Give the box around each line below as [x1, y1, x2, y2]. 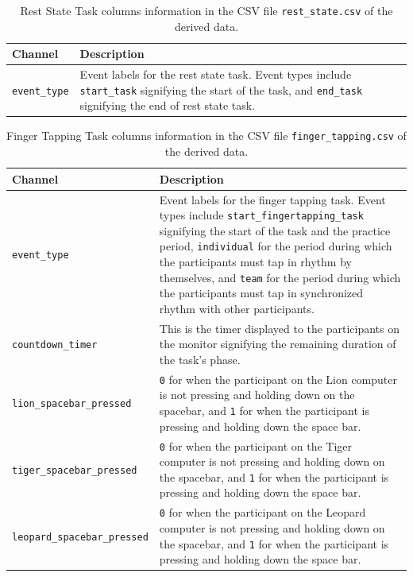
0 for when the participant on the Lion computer [159, 370, 397, 387]
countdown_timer [12, 339, 98, 351]
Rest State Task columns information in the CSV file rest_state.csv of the [20, 2, 393, 18]
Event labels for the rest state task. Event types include [79, 66, 352, 83]
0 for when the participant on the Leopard [159, 504, 366, 521]
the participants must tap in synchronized [159, 285, 364, 301]
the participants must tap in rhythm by [159, 254, 352, 270]
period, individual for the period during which [159, 238, 392, 254]
